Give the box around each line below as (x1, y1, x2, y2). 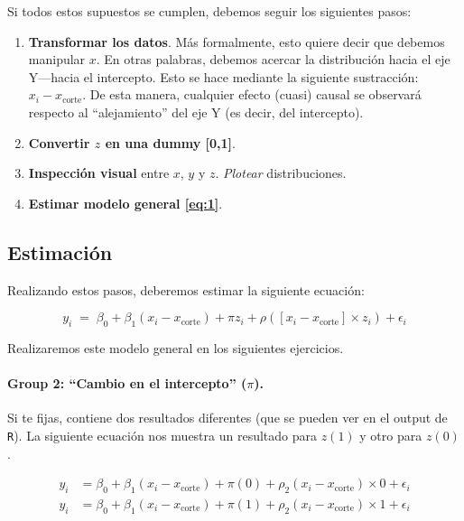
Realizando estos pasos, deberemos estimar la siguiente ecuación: (7, 280, 365, 299)
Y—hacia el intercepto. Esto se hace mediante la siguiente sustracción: (28, 67, 419, 86)
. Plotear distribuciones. (215, 163, 347, 182)
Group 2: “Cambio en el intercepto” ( (7, 374, 247, 393)
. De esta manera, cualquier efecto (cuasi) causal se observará (82, 85, 422, 104)
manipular (28, 50, 86, 69)
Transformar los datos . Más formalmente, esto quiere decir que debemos (28, 32, 445, 51)
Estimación (7, 237, 113, 265)
